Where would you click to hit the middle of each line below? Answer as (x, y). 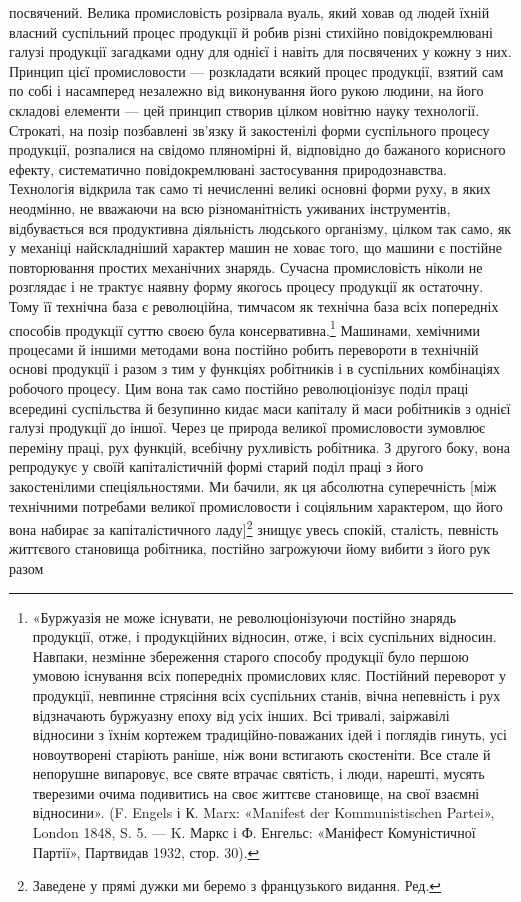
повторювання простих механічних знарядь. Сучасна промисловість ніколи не (246, 266)
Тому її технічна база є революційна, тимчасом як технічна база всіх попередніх (254, 305)
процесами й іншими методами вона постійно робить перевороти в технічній (244, 348)
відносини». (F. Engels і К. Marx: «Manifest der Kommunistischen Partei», (263, 812)
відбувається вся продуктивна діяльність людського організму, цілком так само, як (260, 227)
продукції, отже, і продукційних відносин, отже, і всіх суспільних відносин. (264, 636)
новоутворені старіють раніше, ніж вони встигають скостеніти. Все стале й (261, 753)
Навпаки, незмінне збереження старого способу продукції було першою (250, 655)
